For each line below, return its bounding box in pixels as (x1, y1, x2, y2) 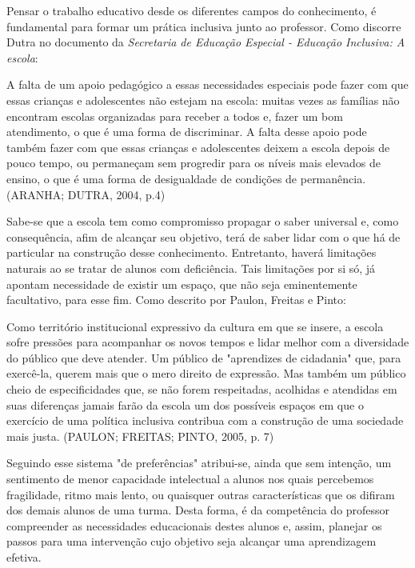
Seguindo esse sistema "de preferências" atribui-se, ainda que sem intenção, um (6, 454, 392, 471)
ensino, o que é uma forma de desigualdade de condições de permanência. (6, 170, 366, 186)
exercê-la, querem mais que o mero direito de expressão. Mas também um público (6, 365, 406, 382)
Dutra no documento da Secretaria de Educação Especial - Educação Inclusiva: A (6, 34, 405, 50)
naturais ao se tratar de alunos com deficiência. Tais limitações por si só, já (6, 259, 376, 276)
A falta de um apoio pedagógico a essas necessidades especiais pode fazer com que (6, 76, 409, 93)
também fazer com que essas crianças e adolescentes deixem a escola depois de (6, 138, 390, 155)
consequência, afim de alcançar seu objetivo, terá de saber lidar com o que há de (6, 228, 401, 245)
